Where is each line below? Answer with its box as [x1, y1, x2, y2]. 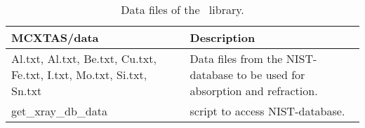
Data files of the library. [121, 1, 244, 17]
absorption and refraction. [190, 83, 318, 99]
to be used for [237, 66, 305, 83]
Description [190, 29, 255, 45]
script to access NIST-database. [190, 103, 345, 119]
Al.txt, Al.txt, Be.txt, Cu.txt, [11, 50, 157, 66]
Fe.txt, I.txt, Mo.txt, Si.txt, [11, 66, 147, 83]
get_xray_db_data [11, 103, 107, 119]
